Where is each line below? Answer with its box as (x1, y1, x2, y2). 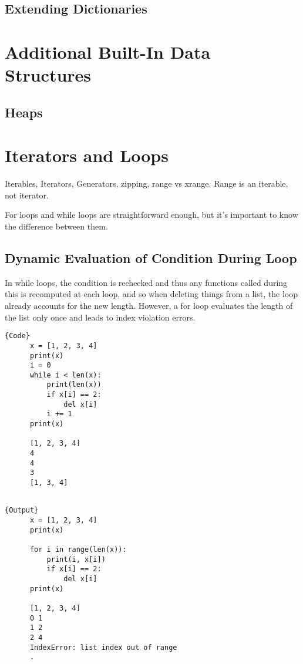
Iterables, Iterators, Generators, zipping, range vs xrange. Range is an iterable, (5, 177, 288, 190)
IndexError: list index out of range (29, 643, 177, 652)
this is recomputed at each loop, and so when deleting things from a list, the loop (5, 288, 298, 300)
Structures (5, 63, 92, 87)
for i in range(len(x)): (29, 545, 127, 554)
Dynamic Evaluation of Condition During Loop (5, 249, 297, 267)
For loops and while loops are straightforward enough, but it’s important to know (5, 208, 298, 221)
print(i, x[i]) (46, 555, 106, 564)
